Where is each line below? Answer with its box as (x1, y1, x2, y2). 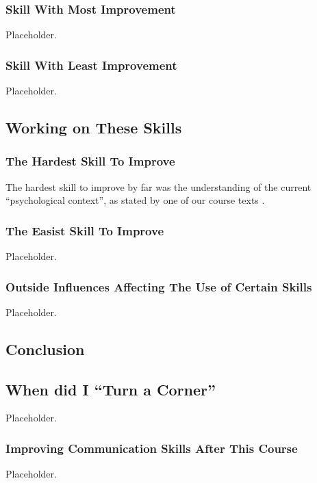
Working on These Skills (5, 117, 182, 138)
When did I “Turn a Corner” (5, 378, 216, 400)
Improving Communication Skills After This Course (5, 439, 298, 456)
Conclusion (5, 338, 85, 359)
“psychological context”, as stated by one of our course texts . (5, 193, 265, 207)
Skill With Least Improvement (5, 56, 177, 73)
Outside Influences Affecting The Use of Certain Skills (5, 278, 312, 295)
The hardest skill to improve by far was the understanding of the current (5, 179, 312, 194)
